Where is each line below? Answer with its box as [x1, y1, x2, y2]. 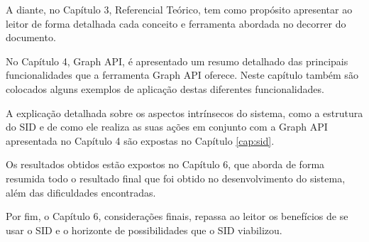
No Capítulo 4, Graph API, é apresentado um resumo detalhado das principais [6, 53, 348, 68]
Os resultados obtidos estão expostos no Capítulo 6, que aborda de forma [6, 157, 325, 172]
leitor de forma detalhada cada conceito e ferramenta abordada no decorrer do [6, 16, 346, 31]
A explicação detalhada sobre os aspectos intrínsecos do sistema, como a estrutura [6, 105, 363, 120]
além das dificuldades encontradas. [6, 185, 156, 199]
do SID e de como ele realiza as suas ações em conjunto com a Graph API [6, 119, 328, 134]
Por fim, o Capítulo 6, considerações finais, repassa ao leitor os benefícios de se [6, 209, 348, 224]
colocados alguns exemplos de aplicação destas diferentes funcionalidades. [6, 81, 324, 96]
